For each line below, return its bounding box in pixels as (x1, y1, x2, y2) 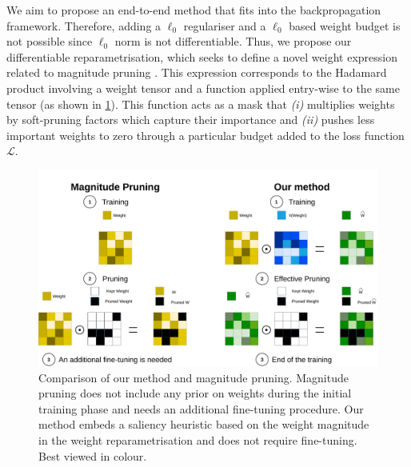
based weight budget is (289, 17, 401, 34)
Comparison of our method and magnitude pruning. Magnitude (38, 369, 349, 385)
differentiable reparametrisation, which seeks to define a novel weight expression (6, 48, 397, 65)
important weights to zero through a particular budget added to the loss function (6, 126, 405, 143)
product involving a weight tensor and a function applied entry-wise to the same (6, 79, 400, 96)
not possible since (6, 33, 93, 50)
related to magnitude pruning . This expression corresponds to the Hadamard (6, 64, 387, 81)
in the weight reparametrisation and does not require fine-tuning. (38, 432, 357, 449)
